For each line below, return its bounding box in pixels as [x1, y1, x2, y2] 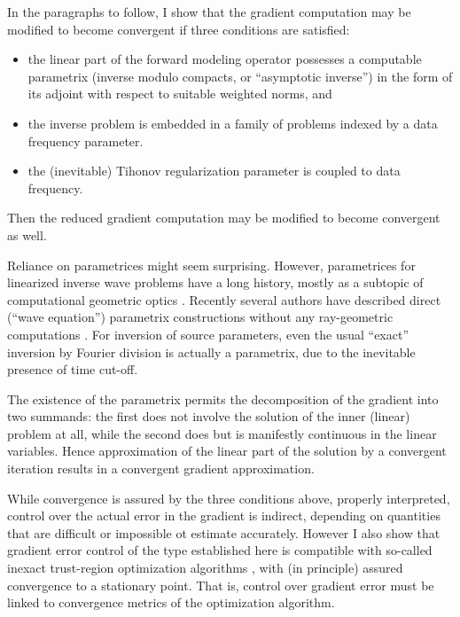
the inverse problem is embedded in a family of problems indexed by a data [27, 113, 438, 132]
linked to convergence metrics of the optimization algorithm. [7, 593, 335, 612]
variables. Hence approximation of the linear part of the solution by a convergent [7, 441, 447, 460]
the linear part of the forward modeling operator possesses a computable [27, 50, 422, 68]
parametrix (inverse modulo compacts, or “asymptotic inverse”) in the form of [27, 66, 453, 85]
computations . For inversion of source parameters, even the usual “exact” [7, 324, 409, 343]
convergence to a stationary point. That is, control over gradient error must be [7, 575, 434, 594]
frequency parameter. [27, 131, 144, 150]
